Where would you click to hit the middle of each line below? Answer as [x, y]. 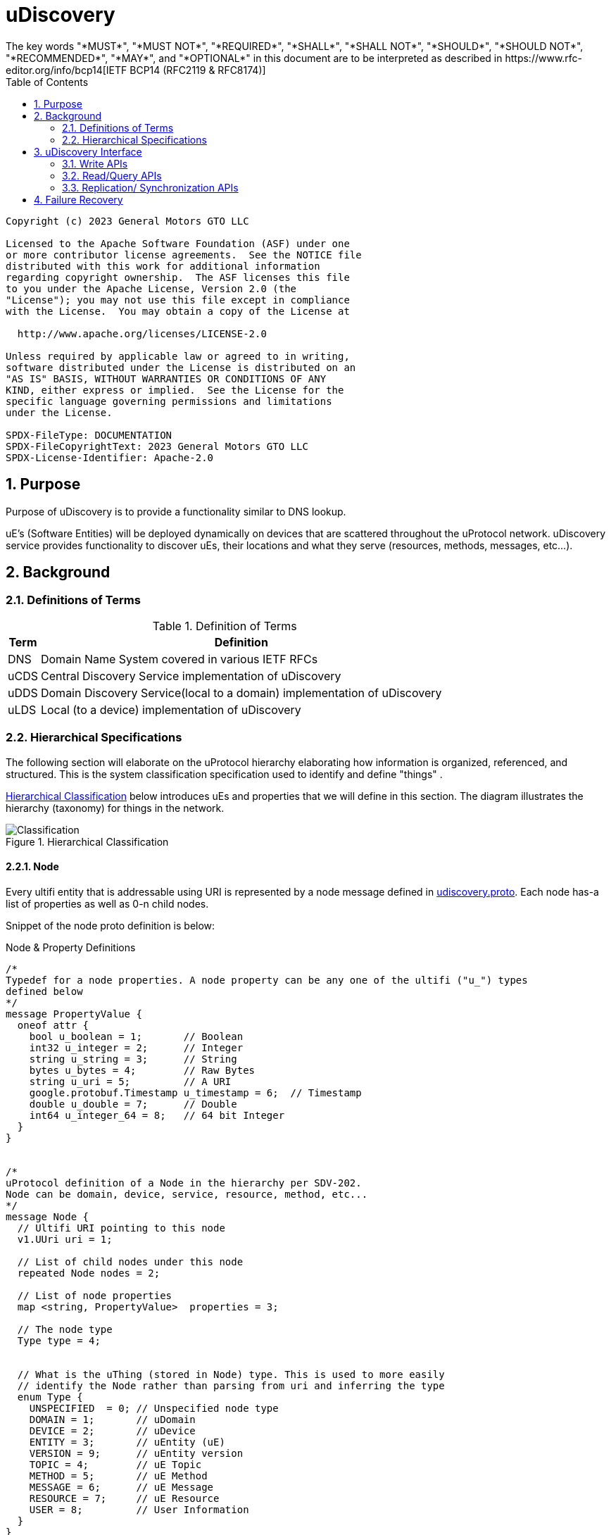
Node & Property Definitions [71, 947]
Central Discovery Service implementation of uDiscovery [191, 676]
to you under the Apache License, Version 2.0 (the [151, 288]
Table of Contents [47, 82]
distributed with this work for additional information [163, 266]
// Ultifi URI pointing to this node [121, 1228]
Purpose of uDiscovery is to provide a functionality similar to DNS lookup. [176, 511]
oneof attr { [53, 1025]
